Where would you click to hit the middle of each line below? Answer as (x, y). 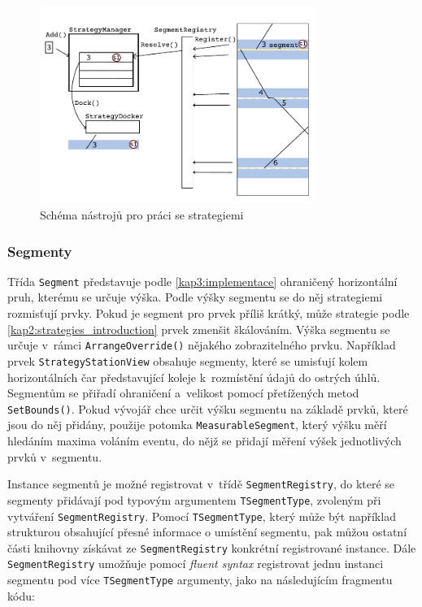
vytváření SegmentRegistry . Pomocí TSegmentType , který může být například (202, 516)
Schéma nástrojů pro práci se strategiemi (142, 214)
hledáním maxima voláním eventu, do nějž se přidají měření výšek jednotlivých (204, 441)
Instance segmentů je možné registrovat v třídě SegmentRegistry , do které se (201, 484)
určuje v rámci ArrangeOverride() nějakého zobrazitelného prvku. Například (202, 345)
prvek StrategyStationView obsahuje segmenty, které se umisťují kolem (188, 360)
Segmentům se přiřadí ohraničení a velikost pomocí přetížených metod (183, 393)
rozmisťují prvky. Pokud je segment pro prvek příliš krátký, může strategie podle (209, 313)
